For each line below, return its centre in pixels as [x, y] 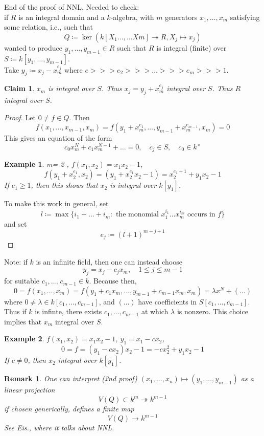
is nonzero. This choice [212, 311]
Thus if [15, 311]
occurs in [201, 215]
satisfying [245, 17]
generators [181, 17]
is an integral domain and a [62, 17]
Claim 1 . [19, 88]
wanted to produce [33, 47]
